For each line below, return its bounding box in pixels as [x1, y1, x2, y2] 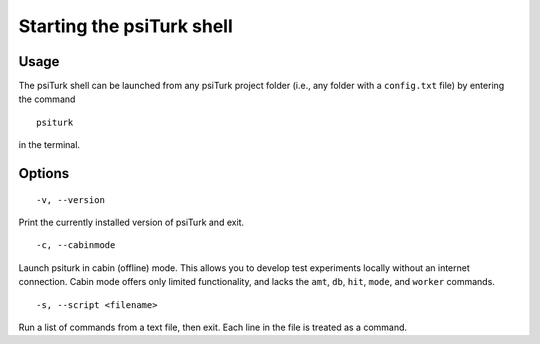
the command [18, 93, 76, 105]
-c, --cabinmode [36, 240, 116, 251]
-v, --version [36, 194, 105, 205]
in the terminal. [18, 139, 80, 151]
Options [18, 165, 70, 182]
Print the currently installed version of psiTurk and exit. [18, 216, 245, 229]
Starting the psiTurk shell [18, 15, 234, 37]
